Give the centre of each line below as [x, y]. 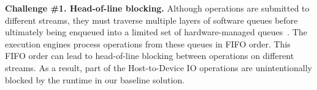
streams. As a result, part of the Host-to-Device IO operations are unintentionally [158, 67]
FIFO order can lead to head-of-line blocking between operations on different [150, 56]
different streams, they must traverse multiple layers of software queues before [151, 20]
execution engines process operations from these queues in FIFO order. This [148, 43]
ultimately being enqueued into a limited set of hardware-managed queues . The [156, 32]
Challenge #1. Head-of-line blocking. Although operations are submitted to [157, 8]
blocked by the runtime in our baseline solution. [95, 79]
